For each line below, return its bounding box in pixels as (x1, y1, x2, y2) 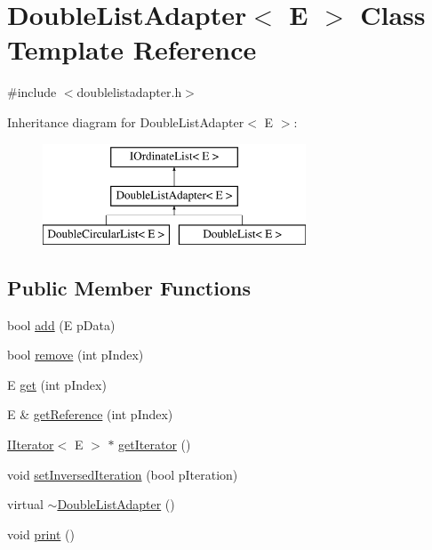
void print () (7, 524, 75, 543)
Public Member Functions (7, 273, 251, 301)
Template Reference (7, 31, 257, 68)
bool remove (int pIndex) (7, 345, 144, 364)
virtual (7, 495, 44, 514)
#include (7, 83, 57, 101)
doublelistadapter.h (76, 83, 182, 101)
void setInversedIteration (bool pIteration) (7, 465, 238, 483)
